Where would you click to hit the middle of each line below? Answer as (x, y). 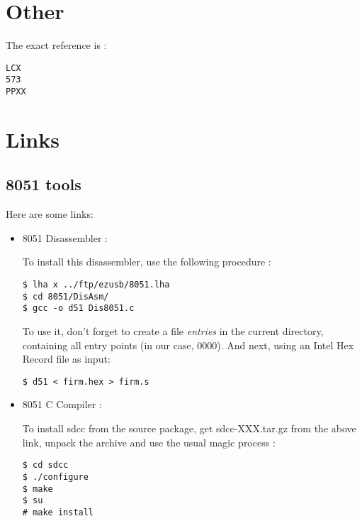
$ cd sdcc (45, 465)
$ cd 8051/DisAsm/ (66, 296)
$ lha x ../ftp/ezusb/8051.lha (96, 285)
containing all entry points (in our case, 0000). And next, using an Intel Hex (188, 345)
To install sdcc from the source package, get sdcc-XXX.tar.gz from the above (189, 428)
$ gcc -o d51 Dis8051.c (78, 308)
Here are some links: (50, 214)
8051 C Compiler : (62, 404)
